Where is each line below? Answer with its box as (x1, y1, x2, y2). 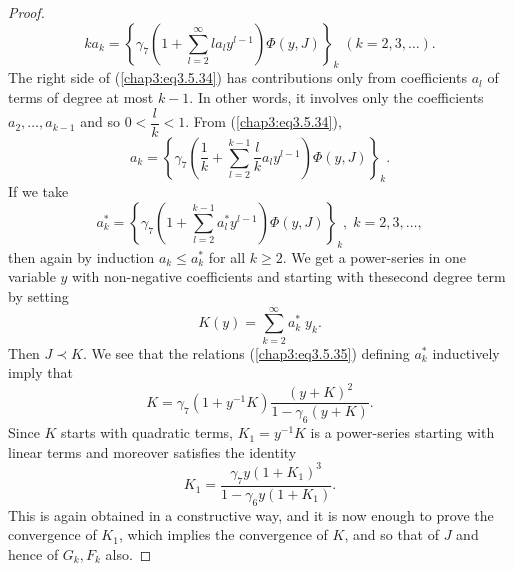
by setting (8, 286, 69, 307)
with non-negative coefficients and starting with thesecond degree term (72, 266, 506, 287)
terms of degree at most (8, 86, 154, 107)
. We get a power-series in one (282, 246, 467, 267)
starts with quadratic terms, (61, 422, 233, 443)
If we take (8, 181, 69, 202)
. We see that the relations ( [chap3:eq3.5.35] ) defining (82, 342, 410, 363)
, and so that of (344, 524, 440, 545)
